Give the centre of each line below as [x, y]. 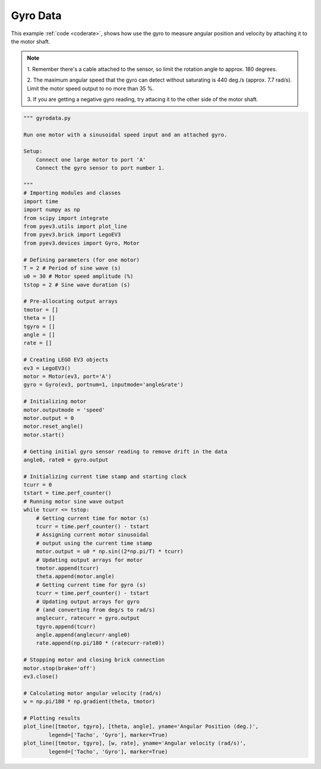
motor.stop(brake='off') [60, 668]
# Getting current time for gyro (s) [91, 585]
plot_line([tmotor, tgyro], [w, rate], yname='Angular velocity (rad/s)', [135, 743]
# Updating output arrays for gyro [88, 601]
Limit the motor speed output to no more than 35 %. [91, 88]
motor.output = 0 [49, 418]
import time [41, 201]
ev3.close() [41, 677]
